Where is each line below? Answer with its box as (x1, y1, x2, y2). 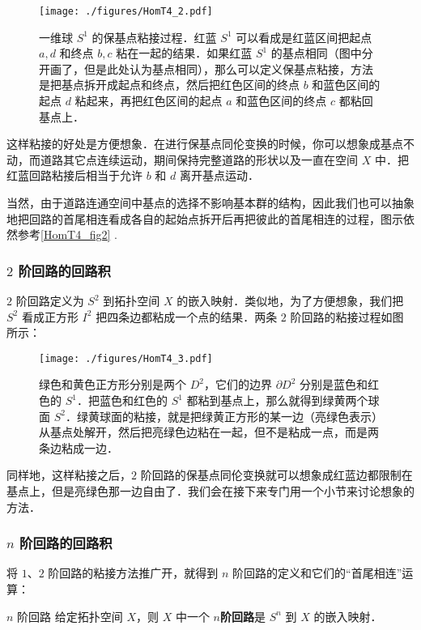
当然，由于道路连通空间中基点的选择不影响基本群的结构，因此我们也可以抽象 (6, 194, 415, 211)
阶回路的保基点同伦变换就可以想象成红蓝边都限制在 (140, 466, 413, 483)
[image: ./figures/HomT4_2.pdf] (39, 6, 213, 17)
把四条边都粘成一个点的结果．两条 (96, 308, 278, 325)
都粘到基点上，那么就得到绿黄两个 (186, 392, 368, 409)
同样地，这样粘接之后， (6, 466, 131, 483)
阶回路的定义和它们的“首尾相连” (232, 564, 402, 581)
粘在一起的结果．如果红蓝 (116, 45, 253, 62)
